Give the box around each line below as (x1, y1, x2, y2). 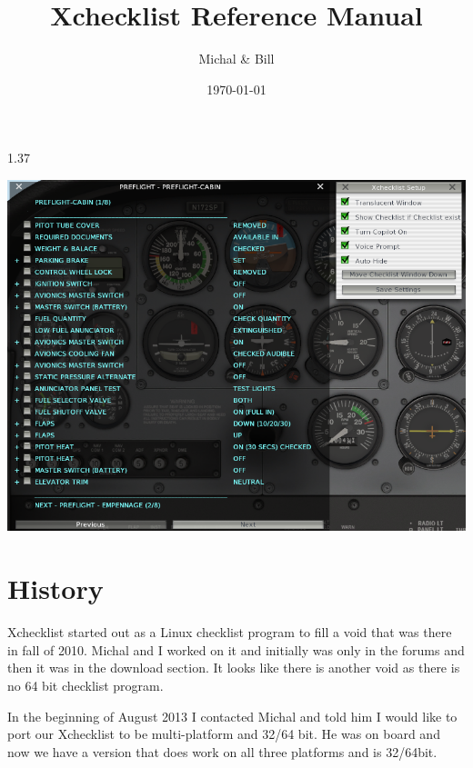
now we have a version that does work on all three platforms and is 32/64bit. (7, 742, 438, 761)
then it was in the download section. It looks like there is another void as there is (7, 658, 460, 677)
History (7, 570, 104, 607)
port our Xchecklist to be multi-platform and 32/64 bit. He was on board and (7, 724, 440, 743)
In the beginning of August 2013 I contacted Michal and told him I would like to (7, 706, 458, 725)
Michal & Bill (198, 49, 275, 68)
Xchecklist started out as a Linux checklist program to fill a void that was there (7, 623, 452, 642)
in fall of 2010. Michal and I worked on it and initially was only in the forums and (7, 640, 465, 659)
